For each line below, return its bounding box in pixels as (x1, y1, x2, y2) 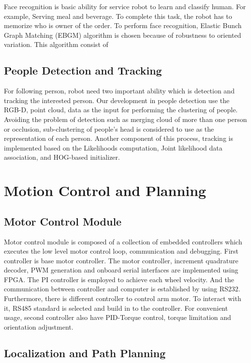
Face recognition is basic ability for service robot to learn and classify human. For (4, 1, 246, 11)
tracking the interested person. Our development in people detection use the (4, 95, 230, 105)
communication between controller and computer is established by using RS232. (4, 284, 240, 294)
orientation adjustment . (4, 321, 74, 332)
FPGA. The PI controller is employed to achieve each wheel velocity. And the (4, 274, 235, 284)
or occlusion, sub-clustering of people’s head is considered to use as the (4, 123, 214, 134)
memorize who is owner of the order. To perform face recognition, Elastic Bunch (4, 20, 242, 30)
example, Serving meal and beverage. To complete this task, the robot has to (4, 11, 232, 21)
